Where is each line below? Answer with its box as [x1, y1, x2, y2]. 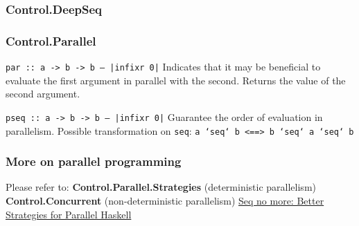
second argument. [6, 86, 80, 101]
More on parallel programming [6, 153, 182, 170]
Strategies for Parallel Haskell [6, 207, 132, 221]
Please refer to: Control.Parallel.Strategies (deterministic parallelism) [6, 180, 316, 194]
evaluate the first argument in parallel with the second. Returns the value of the [6, 73, 346, 87]
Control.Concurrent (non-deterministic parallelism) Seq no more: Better [6, 194, 324, 208]
